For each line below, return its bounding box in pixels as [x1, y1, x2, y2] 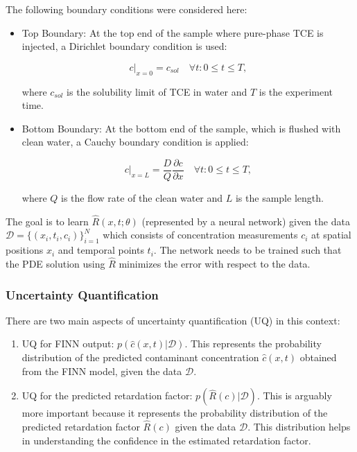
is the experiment [259, 84, 333, 98]
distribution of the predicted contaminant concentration [21, 350, 259, 365]
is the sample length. [235, 191, 324, 205]
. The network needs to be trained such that [153, 243, 342, 257]
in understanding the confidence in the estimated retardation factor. [21, 433, 311, 447]
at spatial [311, 227, 351, 242]
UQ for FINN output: [21, 336, 114, 351]
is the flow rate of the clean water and [61, 191, 223, 205]
